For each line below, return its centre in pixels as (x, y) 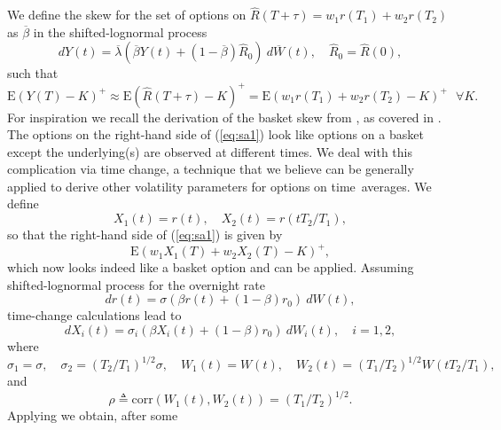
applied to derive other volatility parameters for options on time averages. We (219, 186)
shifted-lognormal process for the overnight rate (136, 284)
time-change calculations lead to (94, 315)
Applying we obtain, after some (93, 415)
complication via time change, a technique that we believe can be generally (211, 169)
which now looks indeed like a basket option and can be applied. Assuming (211, 267)
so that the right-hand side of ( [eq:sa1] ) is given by (145, 235)
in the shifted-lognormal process (120, 31)
